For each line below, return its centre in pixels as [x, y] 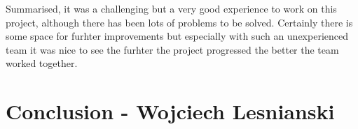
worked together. [42, 63]
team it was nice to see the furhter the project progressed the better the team [172, 49]
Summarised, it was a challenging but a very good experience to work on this [171, 8]
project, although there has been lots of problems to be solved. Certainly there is [179, 22]
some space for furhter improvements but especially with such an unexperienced [177, 36]
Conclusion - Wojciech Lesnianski [170, 111]
